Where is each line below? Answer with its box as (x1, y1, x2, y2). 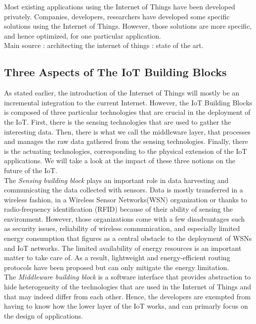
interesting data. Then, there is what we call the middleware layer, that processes (4, 126, 251, 137)
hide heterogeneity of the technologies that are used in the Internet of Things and (4, 281, 252, 292)
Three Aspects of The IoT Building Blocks (4, 64, 227, 80)
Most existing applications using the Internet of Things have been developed (4, 1, 235, 11)
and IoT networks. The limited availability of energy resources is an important (4, 242, 242, 253)
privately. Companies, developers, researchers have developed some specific (4, 11, 230, 21)
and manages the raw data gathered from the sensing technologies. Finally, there (4, 136, 248, 146)
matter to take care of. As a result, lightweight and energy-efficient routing (4, 252, 230, 263)
